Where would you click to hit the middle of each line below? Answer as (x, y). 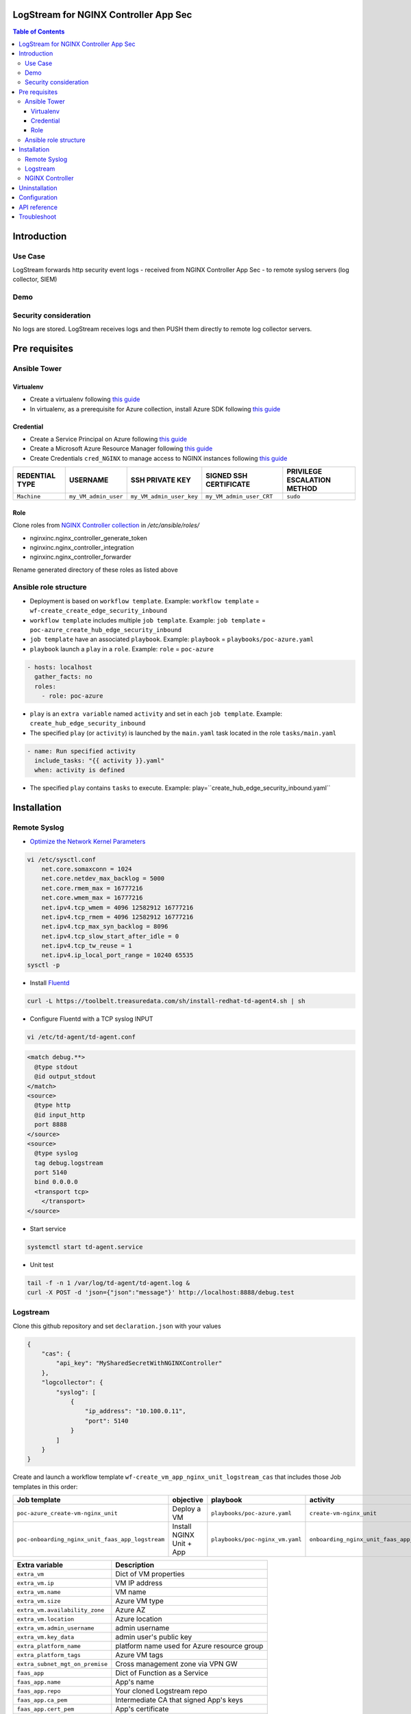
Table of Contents (39, 32)
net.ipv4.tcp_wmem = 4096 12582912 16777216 (117, 907)
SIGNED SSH (227, 476)
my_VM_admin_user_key (164, 497)
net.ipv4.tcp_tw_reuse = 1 (87, 946)
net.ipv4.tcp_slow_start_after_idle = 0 (110, 936)
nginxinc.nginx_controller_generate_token (88, 538)
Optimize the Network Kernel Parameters (88, 841)
